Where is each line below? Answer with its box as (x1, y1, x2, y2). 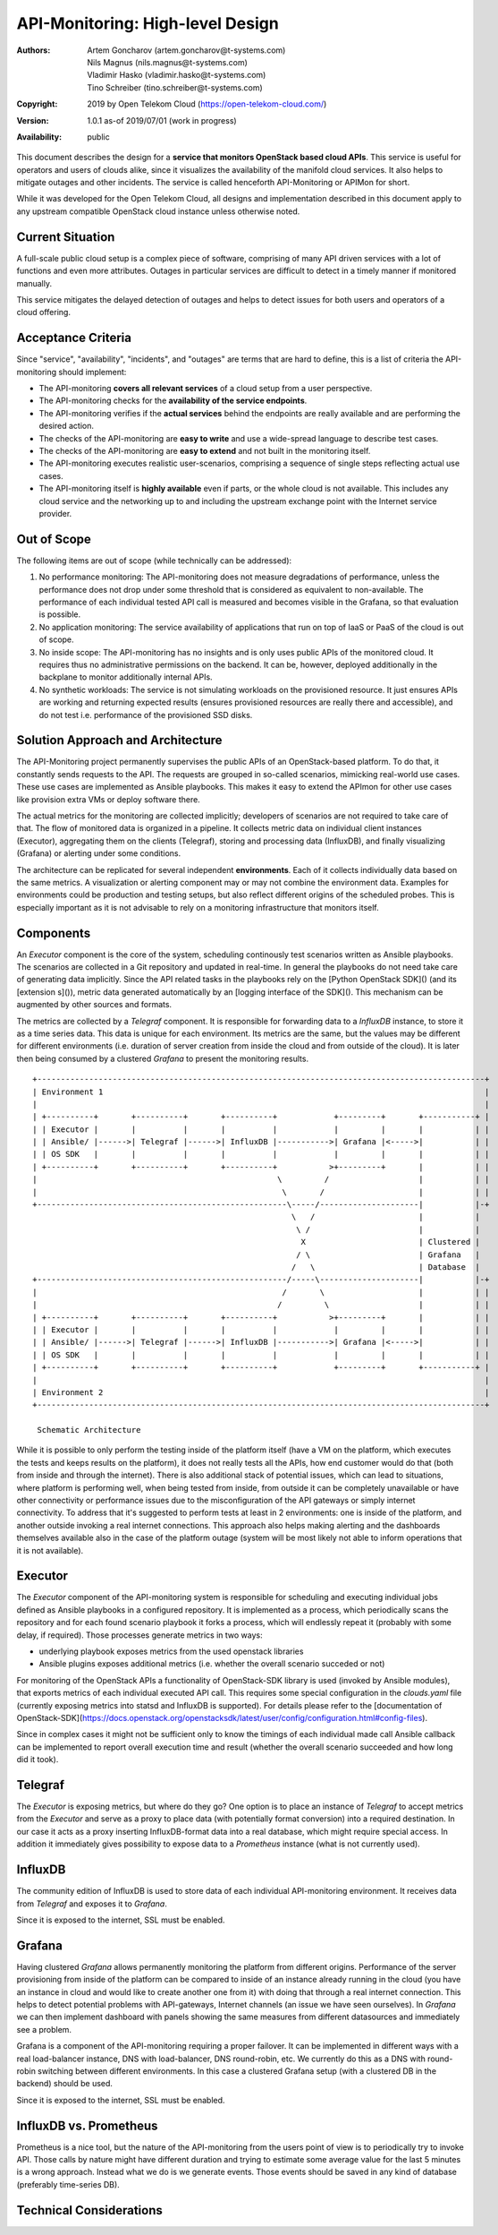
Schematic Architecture (37, 1425, 141, 1435)
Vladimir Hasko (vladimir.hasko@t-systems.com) (87, 70, 266, 81)
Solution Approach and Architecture (16, 732, 223, 748)
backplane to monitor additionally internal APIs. (38, 672, 214, 682)
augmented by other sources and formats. (16, 999, 173, 1010)
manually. (16, 278, 53, 288)
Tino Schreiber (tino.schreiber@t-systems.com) (87, 81, 263, 93)
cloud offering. (16, 307, 72, 318)
